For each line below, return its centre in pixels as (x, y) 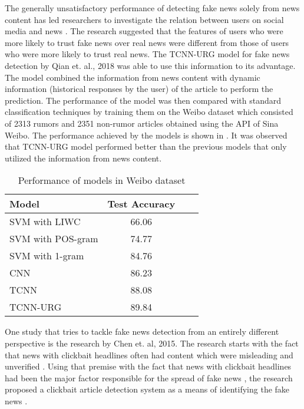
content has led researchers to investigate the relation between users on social (144, 19)
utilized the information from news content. (83, 158)
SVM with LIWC (45, 222)
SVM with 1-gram (47, 256)
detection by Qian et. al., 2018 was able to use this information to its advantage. (150, 65)
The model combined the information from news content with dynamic (133, 77)
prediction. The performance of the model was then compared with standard (143, 100)
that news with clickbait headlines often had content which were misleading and (149, 354)
